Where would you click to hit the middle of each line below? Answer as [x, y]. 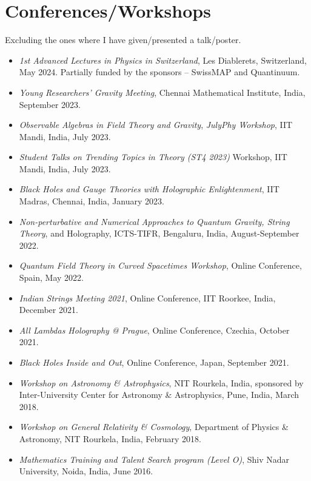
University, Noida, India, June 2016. [86, 471]
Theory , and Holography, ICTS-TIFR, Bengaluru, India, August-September [159, 233]
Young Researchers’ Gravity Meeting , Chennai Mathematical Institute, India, [162, 92]
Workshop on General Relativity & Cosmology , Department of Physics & [154, 427]
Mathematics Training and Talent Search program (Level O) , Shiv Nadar [154, 459]
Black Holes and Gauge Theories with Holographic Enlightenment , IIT [149, 189]
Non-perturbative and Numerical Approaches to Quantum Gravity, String [154, 221]
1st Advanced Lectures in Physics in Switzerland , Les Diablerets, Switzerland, [163, 60]
